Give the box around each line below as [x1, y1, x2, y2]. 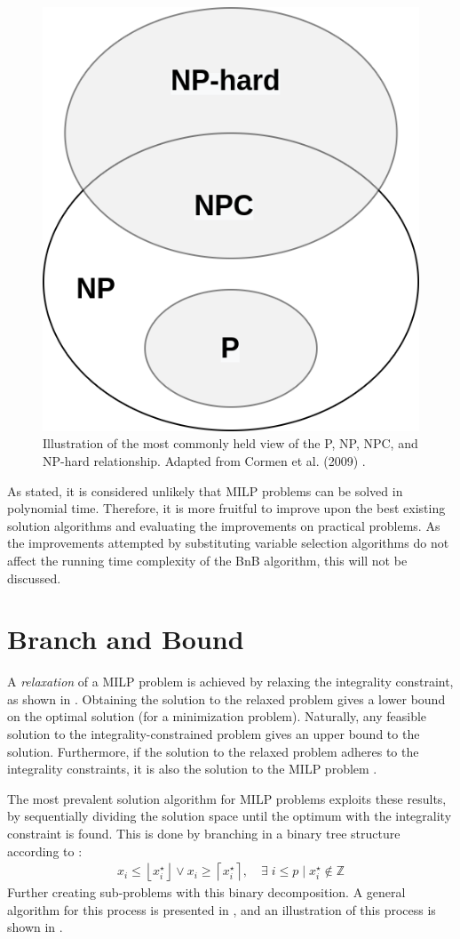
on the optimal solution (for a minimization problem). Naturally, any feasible [7, 707, 427, 726]
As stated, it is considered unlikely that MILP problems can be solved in [7, 481, 403, 500]
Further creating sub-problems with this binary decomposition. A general [7, 883, 406, 902]
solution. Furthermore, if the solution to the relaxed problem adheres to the [7, 742, 419, 760]
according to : [7, 841, 83, 860]
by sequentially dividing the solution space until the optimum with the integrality [7, 807, 452, 825]
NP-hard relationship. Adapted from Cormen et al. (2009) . [43, 451, 366, 469]
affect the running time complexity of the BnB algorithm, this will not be [7, 550, 408, 569]
